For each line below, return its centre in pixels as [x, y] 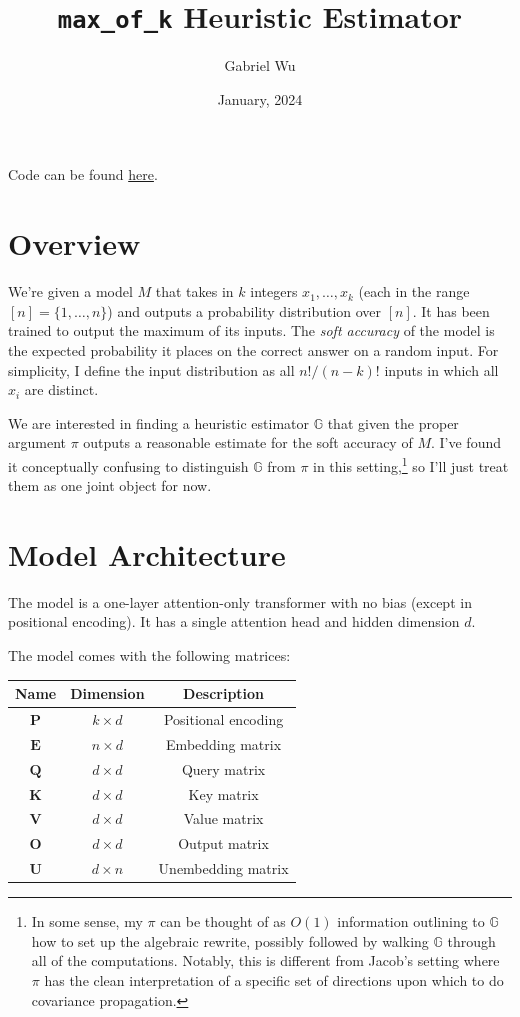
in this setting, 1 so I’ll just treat [411, 464]
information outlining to [411, 921]
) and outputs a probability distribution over [244, 310]
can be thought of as [223, 921]
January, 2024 [260, 98]
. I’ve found [465, 442]
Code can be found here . [83, 174]
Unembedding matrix [223, 868]
